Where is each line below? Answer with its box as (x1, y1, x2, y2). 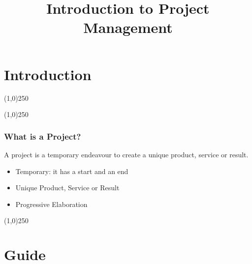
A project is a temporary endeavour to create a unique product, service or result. (4, 149, 249, 159)
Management (83, 17, 173, 37)
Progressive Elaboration (15, 199, 88, 209)
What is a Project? (4, 130, 81, 142)
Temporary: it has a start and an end (15, 166, 128, 176)
